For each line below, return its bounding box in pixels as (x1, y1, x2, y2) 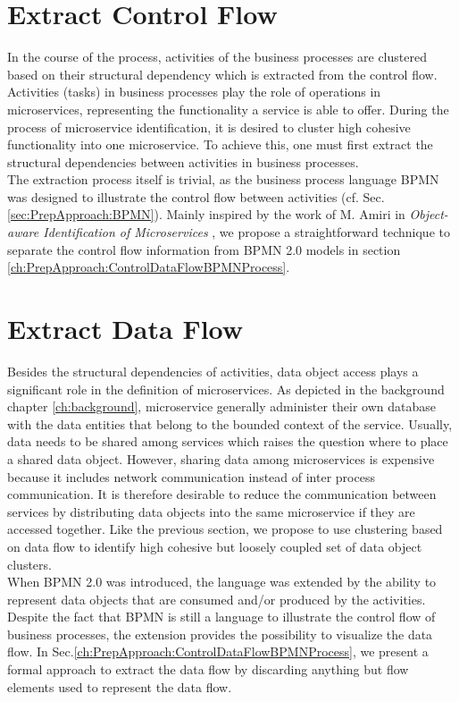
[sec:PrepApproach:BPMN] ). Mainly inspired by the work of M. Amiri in (7, 205, 405, 224)
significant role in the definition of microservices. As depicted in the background (7, 379, 445, 398)
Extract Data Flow (7, 310, 244, 347)
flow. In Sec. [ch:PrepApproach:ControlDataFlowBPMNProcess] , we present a (7, 642, 429, 661)
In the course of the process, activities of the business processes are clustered (7, 47, 427, 66)
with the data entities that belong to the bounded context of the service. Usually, (7, 414, 453, 433)
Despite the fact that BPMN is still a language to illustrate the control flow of (7, 607, 436, 626)
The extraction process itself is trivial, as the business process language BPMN (7, 170, 439, 189)
